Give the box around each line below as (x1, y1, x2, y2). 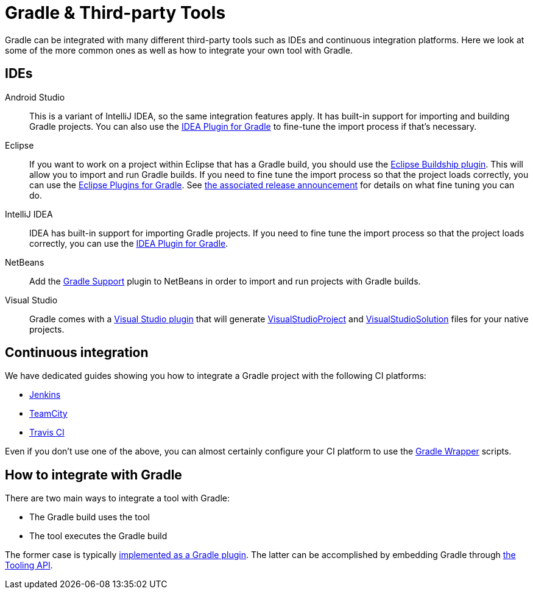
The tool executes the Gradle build (29, 531, 168, 542)
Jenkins (29, 389, 61, 400)
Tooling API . (5, 560, 53, 571)
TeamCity (29, 408, 68, 419)
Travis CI (29, 427, 65, 438)
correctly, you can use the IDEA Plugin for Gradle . (29, 238, 228, 249)
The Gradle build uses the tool (29, 512, 150, 523)
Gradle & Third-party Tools (5, 2, 226, 23)
